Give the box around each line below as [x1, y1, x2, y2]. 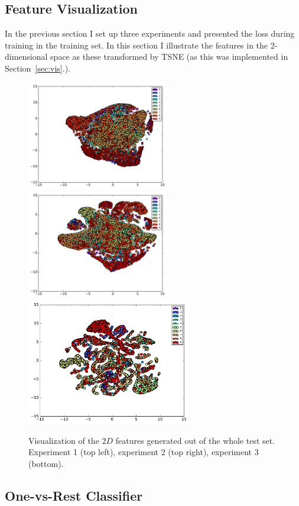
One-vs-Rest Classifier [5, 486, 143, 504]
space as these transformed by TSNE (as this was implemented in [50, 50, 288, 63]
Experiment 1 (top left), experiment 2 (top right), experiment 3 [28, 446, 259, 458]
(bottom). [28, 457, 64, 469]
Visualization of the [28, 434, 99, 446]
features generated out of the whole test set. [115, 434, 275, 446]
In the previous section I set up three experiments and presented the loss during [5, 27, 295, 40]
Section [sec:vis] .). [5, 62, 71, 74]
